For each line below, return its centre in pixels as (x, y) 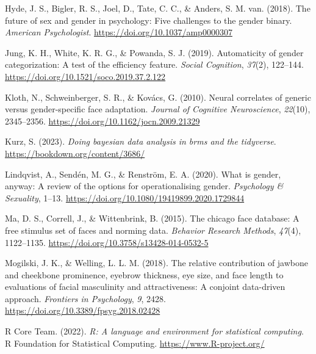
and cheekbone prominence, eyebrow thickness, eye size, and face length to (144, 274)
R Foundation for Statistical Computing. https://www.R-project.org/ (135, 343)
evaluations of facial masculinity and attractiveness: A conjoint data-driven (145, 287)
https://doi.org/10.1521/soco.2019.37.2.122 (85, 76)
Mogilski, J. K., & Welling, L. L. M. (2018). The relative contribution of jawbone (157, 263)
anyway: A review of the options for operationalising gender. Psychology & (144, 186)
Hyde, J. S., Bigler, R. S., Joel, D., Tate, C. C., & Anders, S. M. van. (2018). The (158, 8)
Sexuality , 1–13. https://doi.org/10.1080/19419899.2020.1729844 (125, 197)
